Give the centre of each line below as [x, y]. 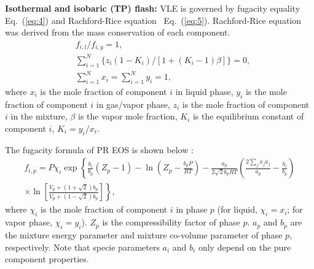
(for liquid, [237, 209]
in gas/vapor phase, [133, 104]
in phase [192, 209]
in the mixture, [39, 116]
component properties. [47, 259]
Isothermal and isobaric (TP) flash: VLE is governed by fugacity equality [153, 8]
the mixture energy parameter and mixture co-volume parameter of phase [144, 234]
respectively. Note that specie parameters [82, 247]
